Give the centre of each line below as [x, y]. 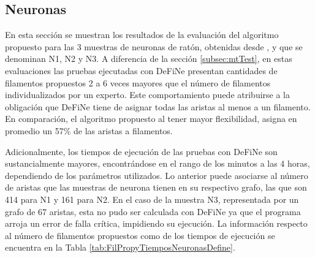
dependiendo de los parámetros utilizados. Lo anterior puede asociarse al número [157, 175]
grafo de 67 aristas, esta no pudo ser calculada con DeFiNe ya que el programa [153, 211]
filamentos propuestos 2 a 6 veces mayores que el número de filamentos [138, 82]
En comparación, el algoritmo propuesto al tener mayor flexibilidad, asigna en [151, 119]
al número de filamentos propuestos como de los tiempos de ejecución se [140, 235]
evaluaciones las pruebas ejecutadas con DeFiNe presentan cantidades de [141, 70]
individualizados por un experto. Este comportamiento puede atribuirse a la [148, 95]
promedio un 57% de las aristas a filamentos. [89, 130]
